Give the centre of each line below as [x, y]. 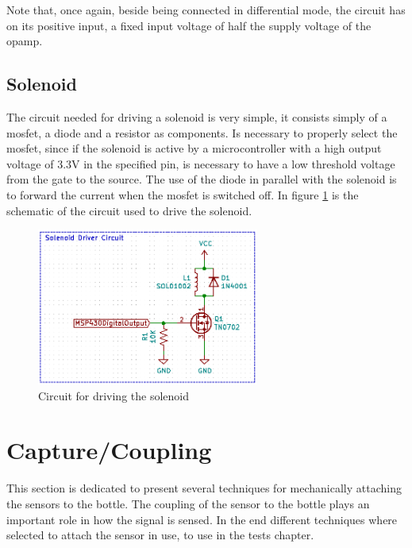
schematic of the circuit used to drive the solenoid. [129, 210]
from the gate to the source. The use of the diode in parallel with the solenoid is [202, 179]
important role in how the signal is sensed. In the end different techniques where [202, 519]
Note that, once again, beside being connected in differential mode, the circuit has [206, 10]
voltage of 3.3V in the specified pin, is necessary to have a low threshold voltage [201, 163]
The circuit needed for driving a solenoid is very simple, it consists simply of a [197, 116]
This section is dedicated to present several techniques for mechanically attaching [204, 488]
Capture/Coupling [109, 450]
